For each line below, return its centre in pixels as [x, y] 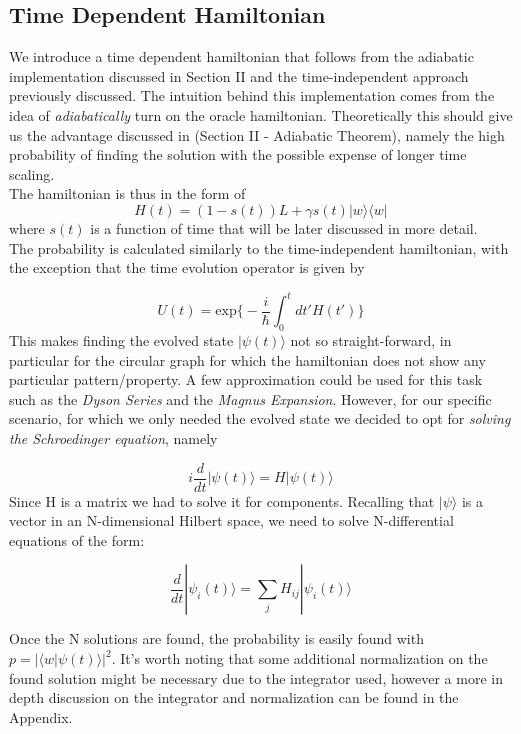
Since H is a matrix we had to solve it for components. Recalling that [222, 500]
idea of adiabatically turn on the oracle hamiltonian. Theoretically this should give [261, 114]
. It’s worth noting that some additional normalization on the [299, 658]
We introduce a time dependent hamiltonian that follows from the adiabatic [241, 56]
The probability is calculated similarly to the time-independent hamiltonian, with [259, 247]
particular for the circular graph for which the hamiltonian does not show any [247, 359]
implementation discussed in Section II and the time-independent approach [239, 75]
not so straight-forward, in [371, 340]
